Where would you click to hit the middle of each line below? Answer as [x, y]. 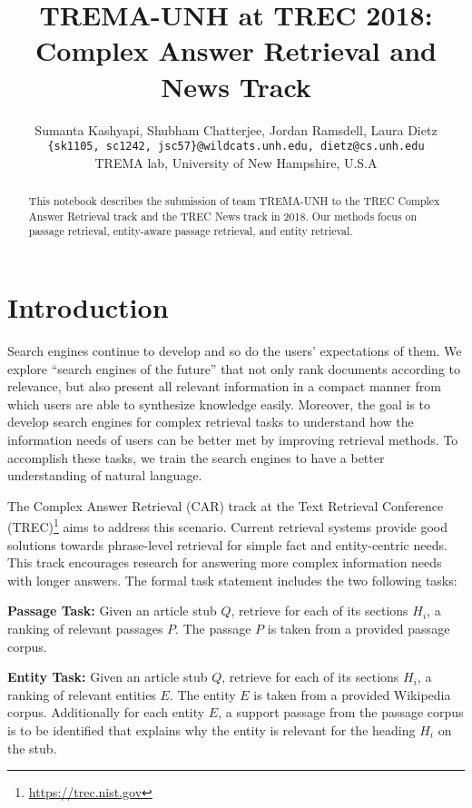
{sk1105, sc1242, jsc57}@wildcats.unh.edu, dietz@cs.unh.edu [236, 147]
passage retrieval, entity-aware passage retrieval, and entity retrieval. [191, 231]
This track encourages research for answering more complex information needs [225, 562]
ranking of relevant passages [85, 629]
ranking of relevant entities [82, 694]
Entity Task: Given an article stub [108, 677]
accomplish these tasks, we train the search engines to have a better [196, 457]
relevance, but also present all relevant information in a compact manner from [224, 386]
